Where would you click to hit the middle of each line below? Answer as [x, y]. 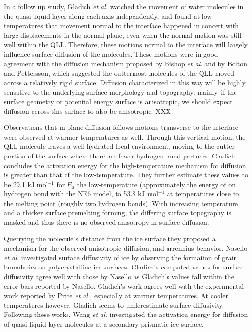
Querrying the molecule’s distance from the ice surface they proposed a [110, 238]
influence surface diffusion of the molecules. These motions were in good [111, 54]
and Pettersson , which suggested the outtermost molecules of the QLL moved [119, 73]
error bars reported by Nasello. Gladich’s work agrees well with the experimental [124, 286]
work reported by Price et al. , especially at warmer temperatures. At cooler [116, 295]
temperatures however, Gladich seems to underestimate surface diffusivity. [114, 305]
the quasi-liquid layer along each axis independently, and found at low [108, 16]
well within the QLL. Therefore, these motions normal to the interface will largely [126, 44]
